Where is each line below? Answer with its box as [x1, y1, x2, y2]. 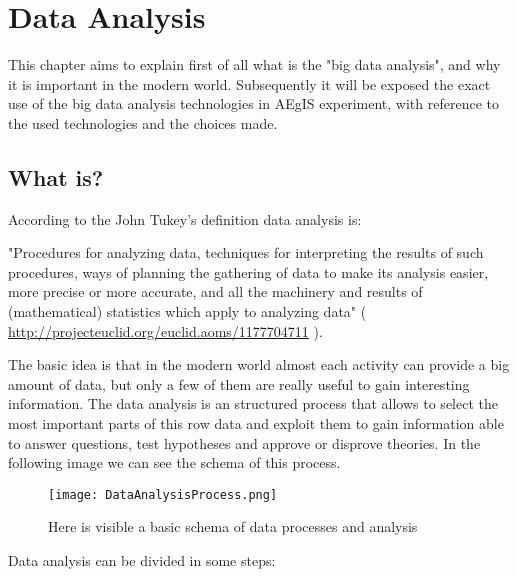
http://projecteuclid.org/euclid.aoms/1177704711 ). [8, 320, 323, 341]
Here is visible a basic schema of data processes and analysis [48, 516, 418, 537]
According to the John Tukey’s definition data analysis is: [8, 208, 362, 229]
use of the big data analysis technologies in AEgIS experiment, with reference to [8, 93, 499, 114]
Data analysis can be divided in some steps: [8, 550, 276, 571]
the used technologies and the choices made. [8, 112, 278, 133]
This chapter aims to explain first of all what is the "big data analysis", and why [8, 54, 501, 75]
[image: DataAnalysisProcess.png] [48, 487, 278, 502]
